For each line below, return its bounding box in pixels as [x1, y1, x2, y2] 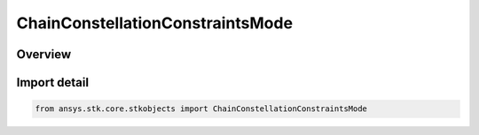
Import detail [16, 75, 89, 90]
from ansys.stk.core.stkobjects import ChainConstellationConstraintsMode [35, 104, 368, 114]
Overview [16, 47, 72, 62]
